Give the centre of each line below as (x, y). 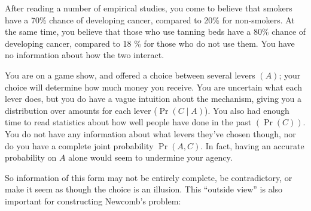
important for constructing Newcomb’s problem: (93, 201)
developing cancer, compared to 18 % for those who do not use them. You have (150, 43)
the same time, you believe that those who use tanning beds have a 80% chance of (155, 31)
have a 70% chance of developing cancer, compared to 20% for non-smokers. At (150, 19)
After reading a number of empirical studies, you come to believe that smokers (149, 8)
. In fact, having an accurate (252, 145)
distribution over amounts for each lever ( (81, 110)
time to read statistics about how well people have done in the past (128, 122)
